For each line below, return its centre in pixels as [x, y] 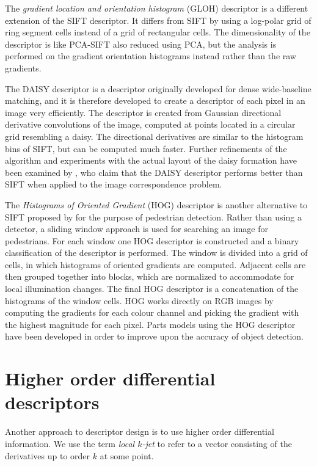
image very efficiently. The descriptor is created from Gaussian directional [143, 112]
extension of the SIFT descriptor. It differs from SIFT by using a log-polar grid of [158, 20]
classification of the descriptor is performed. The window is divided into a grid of [156, 253]
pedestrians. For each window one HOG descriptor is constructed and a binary [152, 240]
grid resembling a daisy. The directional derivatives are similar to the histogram [154, 136]
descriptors [52, 402]
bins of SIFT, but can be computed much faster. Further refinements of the [146, 148]
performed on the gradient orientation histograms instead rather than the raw [151, 56]
